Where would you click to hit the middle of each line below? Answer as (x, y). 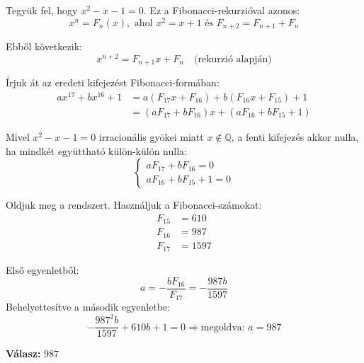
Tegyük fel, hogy (42, 10)
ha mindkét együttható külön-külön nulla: (96, 150)
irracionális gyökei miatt (151, 136)
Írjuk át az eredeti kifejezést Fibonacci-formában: (113, 82)
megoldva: (223, 327)
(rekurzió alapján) (233, 59)
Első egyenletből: (42, 270)
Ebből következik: (44, 46)
